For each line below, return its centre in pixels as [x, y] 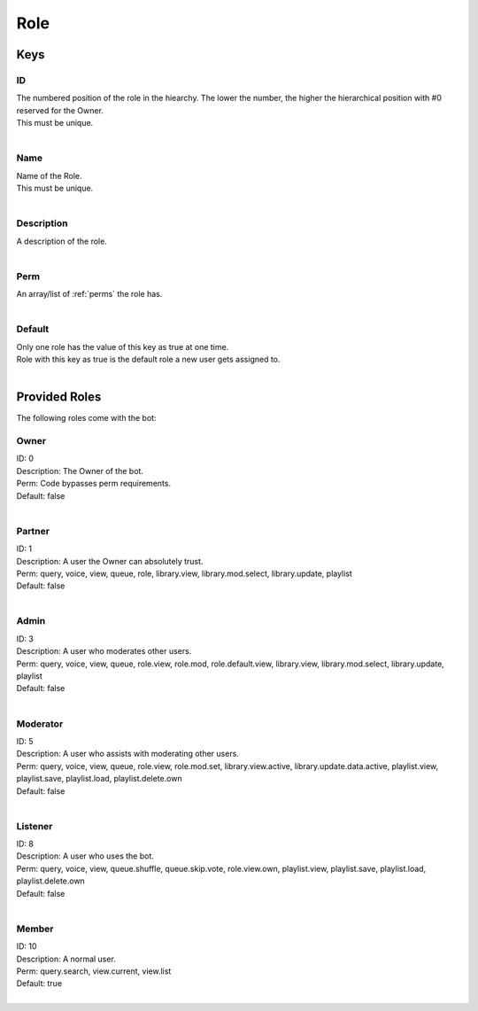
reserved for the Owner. [60, 110]
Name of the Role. [50, 175]
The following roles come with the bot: [86, 418]
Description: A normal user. [66, 959]
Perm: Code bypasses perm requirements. [94, 484]
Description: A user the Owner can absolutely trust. [110, 561]
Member [35, 929]
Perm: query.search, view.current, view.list [94, 971]
